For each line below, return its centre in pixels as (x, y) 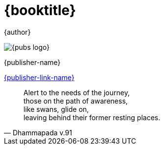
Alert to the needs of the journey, (77, 92)
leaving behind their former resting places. (92, 117)
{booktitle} (40, 10)
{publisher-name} (32, 62)
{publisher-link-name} (39, 77)
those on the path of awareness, (76, 101)
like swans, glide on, (56, 109)
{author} (17, 32)
